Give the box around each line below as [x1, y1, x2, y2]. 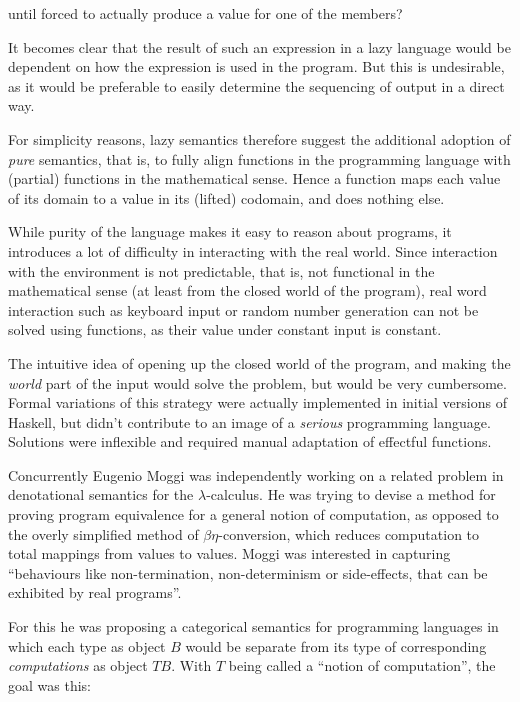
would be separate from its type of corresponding [185, 635, 487, 656]
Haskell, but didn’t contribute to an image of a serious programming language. [8, 411, 491, 432]
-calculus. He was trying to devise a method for [206, 484, 496, 505]
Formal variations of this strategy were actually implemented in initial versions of [8, 392, 507, 413]
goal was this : [8, 674, 91, 695]
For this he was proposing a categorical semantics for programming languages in [8, 616, 499, 637]
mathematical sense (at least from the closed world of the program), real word [8, 280, 487, 301]
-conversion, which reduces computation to [218, 523, 480, 544]
